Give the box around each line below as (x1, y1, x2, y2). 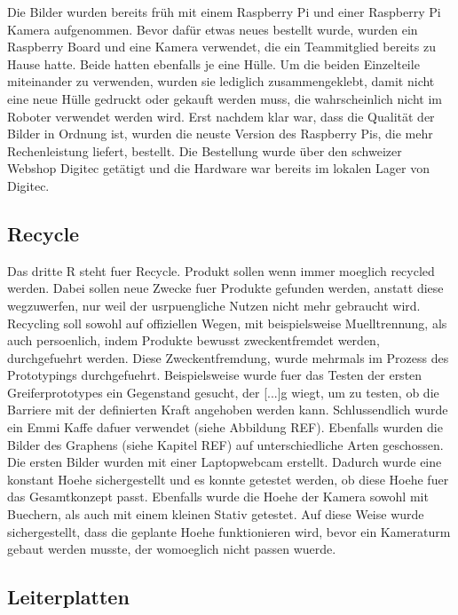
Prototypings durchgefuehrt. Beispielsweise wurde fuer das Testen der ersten (7, 366, 422, 384)
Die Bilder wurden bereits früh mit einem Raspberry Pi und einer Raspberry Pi (7, 3, 441, 20)
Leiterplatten (7, 583, 130, 611)
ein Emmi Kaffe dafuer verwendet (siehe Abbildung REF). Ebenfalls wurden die (7, 418, 443, 437)
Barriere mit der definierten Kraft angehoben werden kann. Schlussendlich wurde (7, 400, 448, 419)
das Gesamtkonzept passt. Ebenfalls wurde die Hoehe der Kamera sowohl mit (7, 487, 429, 506)
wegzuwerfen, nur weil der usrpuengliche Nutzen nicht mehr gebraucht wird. (7, 296, 421, 314)
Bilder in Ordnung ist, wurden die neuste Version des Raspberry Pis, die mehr (7, 124, 433, 143)
